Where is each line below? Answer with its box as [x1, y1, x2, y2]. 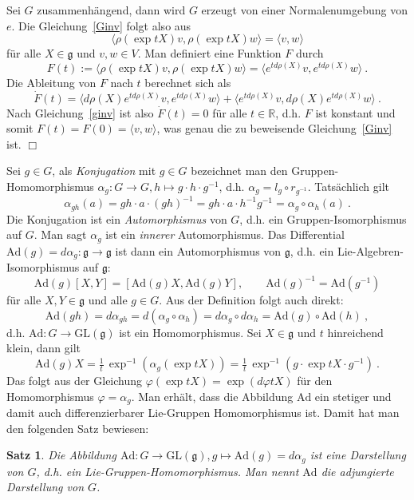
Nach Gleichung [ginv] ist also [6, 104, 154, 121]
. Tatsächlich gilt [307, 177, 390, 194]
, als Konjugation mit [52, 162, 156, 179]
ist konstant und [315, 104, 396, 121]
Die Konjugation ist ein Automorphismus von [6, 210, 227, 227]
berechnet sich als [144, 73, 231, 90]
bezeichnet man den [191, 162, 288, 179]
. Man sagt [34, 226, 87, 243]
